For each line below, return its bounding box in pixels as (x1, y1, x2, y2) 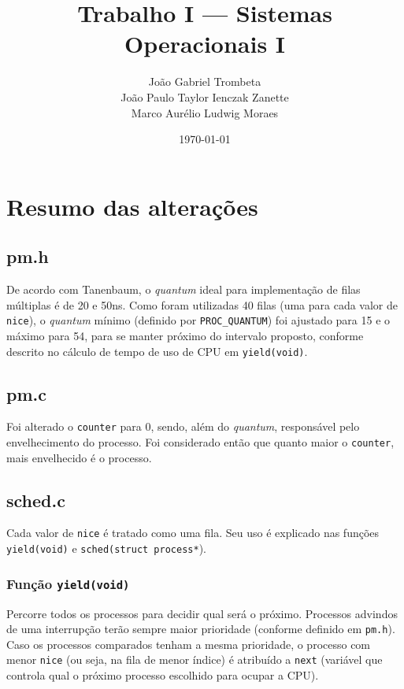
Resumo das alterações (6, 190, 258, 222)
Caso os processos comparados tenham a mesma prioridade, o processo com (6, 635, 371, 652)
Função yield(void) (6, 573, 130, 593)
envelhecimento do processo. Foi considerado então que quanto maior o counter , (6, 434, 395, 450)
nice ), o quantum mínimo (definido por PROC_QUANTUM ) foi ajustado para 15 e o (6, 312, 391, 328)
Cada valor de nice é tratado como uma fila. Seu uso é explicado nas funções (6, 524, 380, 541)
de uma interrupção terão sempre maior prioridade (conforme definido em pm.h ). (6, 620, 395, 637)
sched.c (6, 487, 65, 512)
